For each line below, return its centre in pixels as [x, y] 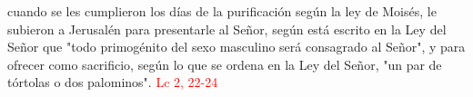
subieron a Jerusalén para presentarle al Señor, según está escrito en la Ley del [227, 29]
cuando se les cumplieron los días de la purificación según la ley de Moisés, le [222, 11]
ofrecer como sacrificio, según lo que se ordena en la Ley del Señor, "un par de [225, 64]
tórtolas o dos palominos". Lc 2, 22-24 [113, 82]
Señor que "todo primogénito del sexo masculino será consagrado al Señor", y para [236, 47]
